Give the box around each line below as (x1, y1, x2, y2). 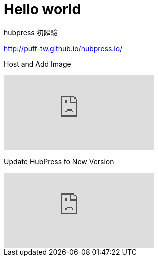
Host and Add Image (4, 59, 71, 68)
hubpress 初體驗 (4, 28, 58, 37)
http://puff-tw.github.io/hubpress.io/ (4, 44, 123, 53)
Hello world (4, 1, 81, 18)
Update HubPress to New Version (4, 157, 114, 166)
